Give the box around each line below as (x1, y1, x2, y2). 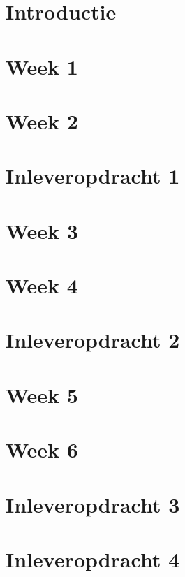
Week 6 (6, 435, 78, 464)
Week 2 (6, 106, 78, 135)
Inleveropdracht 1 (6, 161, 180, 190)
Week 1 (6, 52, 78, 80)
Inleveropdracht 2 (6, 326, 180, 354)
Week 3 (6, 216, 78, 244)
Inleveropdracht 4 (6, 544, 180, 573)
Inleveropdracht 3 (6, 490, 180, 518)
